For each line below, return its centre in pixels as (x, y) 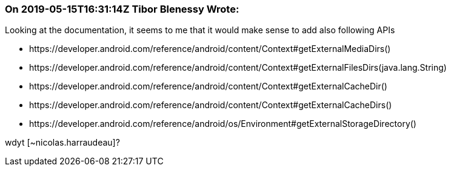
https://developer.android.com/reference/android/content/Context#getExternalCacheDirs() (211, 105)
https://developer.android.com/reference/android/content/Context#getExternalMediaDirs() (210, 49)
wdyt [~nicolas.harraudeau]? (62, 143)
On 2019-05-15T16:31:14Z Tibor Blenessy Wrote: (122, 9)
